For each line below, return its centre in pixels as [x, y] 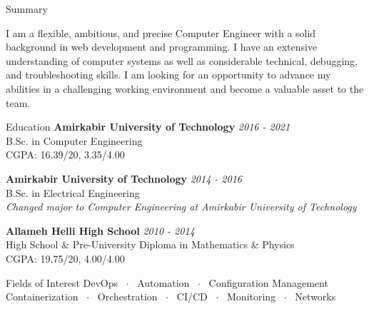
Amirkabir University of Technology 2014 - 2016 [124, 178]
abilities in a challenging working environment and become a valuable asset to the [185, 88]
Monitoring [252, 297]
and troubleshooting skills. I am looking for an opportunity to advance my [168, 75]
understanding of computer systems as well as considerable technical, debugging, [182, 60]
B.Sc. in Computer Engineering [74, 140]
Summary [27, 9]
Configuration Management [268, 282]
